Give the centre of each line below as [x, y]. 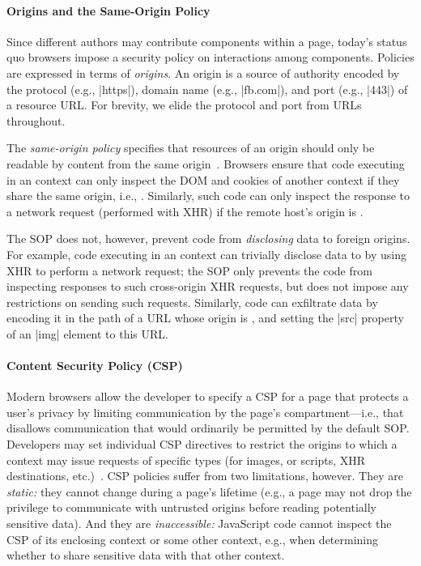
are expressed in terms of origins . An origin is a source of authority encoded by [203, 72]
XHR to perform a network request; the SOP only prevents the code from [189, 270]
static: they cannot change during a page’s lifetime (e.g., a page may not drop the [209, 491]
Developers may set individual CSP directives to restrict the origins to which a [202, 444]
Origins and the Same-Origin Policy [108, 10]
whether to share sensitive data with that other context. [146, 555]
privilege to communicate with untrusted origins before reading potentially [191, 507]
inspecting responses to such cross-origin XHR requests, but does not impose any [208, 286]
